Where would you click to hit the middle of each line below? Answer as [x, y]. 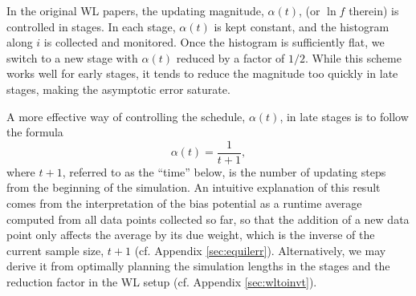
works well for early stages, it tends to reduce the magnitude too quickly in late [202, 73]
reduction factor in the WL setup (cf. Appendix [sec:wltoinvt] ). [162, 281]
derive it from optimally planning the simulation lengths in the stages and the [198, 266]
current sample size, [55, 250]
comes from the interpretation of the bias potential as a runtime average [184, 203]
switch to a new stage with [72, 57]
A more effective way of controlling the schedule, [126, 116]
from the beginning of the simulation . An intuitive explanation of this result [194, 187]
